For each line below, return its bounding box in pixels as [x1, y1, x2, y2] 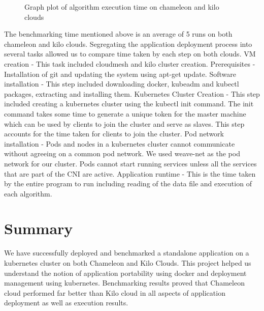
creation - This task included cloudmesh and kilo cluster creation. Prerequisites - [4, 58, 255, 69]
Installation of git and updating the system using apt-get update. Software [4, 68, 236, 79]
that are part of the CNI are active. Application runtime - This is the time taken [4, 168, 256, 179]
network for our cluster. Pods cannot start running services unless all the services [4, 158, 257, 168]
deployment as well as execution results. [4, 297, 128, 308]
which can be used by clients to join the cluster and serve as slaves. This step [4, 118, 245, 129]
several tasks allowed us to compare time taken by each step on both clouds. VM [4, 48, 256, 59]
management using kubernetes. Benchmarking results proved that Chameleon [4, 277, 245, 288]
